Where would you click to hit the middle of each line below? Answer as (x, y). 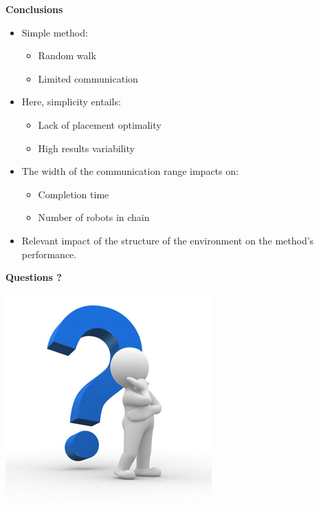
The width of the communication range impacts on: (130, 171)
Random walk (67, 55)
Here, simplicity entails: (71, 102)
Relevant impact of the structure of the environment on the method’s (168, 240)
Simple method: (55, 32)
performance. (49, 254)
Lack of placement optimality (100, 124)
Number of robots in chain (94, 217)
